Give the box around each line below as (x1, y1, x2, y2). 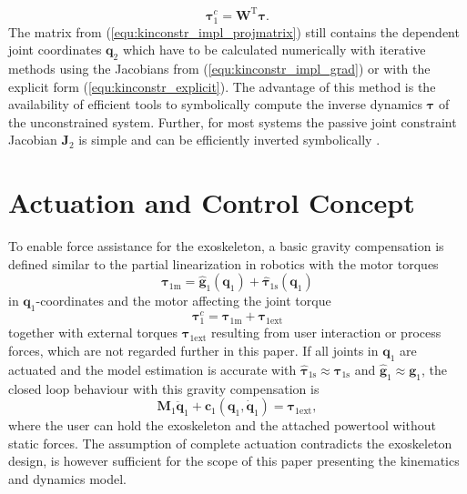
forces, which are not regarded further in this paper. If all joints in (8, 340, 379, 359)
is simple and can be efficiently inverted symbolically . (78, 130, 381, 149)
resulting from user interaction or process (211, 323, 442, 342)
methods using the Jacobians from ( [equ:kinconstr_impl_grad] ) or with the (8, 59, 431, 78)
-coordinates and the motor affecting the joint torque (36, 291, 331, 310)
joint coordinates (8, 40, 102, 59)
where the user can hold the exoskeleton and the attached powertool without (8, 416, 437, 435)
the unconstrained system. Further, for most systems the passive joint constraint (8, 112, 457, 131)
